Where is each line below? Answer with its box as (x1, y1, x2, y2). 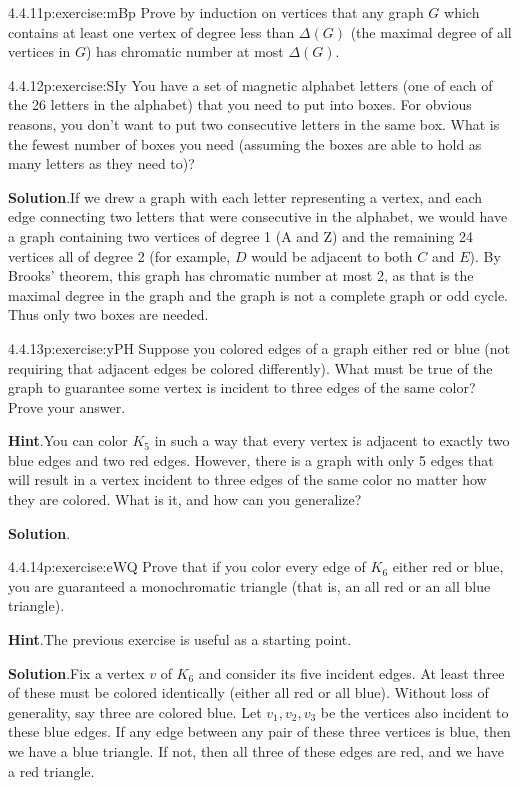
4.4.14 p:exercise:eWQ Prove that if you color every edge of (8, 556, 366, 577)
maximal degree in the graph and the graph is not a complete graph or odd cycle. (8, 284, 508, 305)
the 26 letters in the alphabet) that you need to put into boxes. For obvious (8, 94, 472, 115)
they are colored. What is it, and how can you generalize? (8, 489, 362, 510)
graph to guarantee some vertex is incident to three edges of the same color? (8, 377, 476, 398)
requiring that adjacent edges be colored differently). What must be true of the (8, 357, 493, 378)
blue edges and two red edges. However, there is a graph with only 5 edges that (8, 449, 494, 470)
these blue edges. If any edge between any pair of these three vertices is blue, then (8, 721, 511, 742)
